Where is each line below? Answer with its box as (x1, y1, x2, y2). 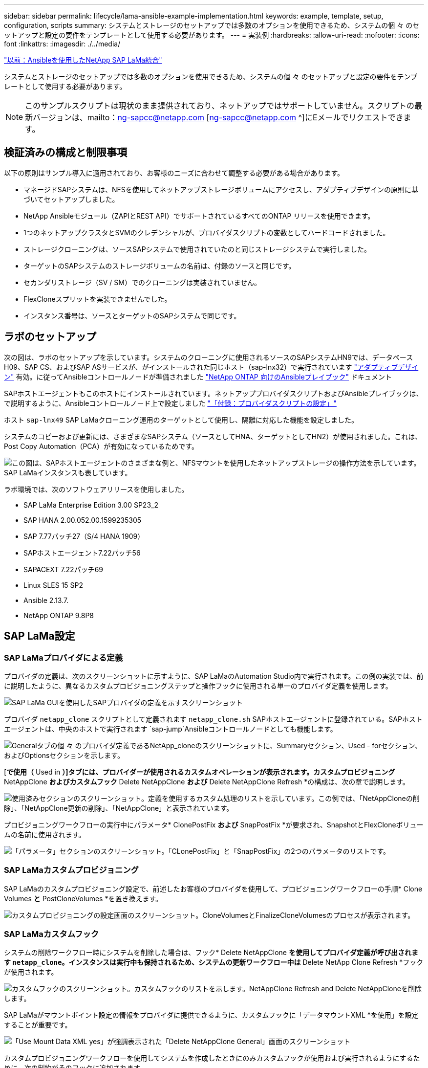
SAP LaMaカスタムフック (4, 929, 99, 939)
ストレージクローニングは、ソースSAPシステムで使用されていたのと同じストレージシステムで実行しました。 (23, 245, 371, 253)
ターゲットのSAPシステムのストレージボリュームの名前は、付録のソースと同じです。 (23, 261, 296, 270)
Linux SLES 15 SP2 (23, 580, 84, 589)
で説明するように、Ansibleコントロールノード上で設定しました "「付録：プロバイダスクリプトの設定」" (4, 399, 337, 407)
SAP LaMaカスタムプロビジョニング (4, 865, 139, 875)
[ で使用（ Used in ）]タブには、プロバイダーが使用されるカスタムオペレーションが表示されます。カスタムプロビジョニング (4, 767, 395, 776)
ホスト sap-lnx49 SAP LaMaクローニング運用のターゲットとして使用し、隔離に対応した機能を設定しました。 (4, 415, 359, 424)
